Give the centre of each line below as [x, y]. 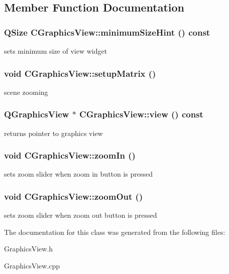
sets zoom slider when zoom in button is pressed [79, 174]
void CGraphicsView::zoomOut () [74, 196]
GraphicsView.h [29, 249]
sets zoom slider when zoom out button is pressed [81, 215]
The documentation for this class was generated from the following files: [115, 232]
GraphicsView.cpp [32, 266]
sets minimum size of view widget [56, 51]
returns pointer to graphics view [53, 133]
